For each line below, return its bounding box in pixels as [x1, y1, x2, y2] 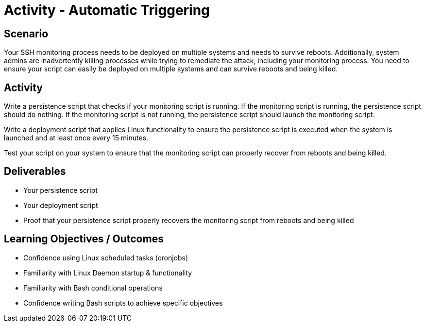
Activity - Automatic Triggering [4, 2, 210, 18]
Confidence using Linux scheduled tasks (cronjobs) [23, 253, 188, 262]
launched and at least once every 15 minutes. [4, 134, 149, 142]
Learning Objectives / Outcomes [4, 233, 164, 245]
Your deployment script [23, 201, 98, 209]
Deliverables [4, 165, 66, 178]
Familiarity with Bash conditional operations [23, 283, 163, 292]
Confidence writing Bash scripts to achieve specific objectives [23, 298, 223, 307]
